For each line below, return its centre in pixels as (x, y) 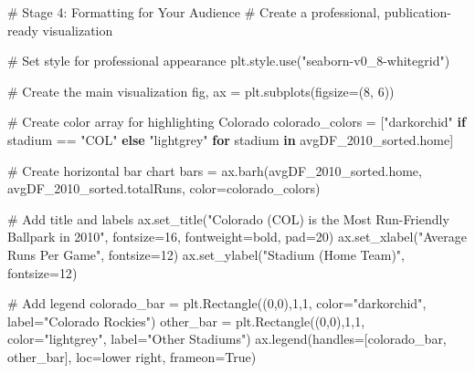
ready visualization (60, 30)
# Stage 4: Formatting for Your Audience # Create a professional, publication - (229, 12)
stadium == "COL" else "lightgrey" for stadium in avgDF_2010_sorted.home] (231, 139)
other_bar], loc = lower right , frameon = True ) (132, 356)
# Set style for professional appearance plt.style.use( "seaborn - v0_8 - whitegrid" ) (229, 61)
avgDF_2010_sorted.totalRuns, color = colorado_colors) (164, 188)
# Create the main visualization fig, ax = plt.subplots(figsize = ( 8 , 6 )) (201, 91)
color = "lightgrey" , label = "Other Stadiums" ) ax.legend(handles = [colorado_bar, (227, 339)
